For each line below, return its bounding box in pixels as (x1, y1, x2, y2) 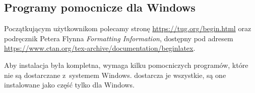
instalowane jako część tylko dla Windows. (4, 79, 135, 90)
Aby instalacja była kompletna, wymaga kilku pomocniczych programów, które (4, 59, 248, 70)
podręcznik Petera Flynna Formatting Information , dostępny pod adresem (4, 33, 233, 43)
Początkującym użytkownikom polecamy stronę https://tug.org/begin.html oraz (4, 23, 251, 34)
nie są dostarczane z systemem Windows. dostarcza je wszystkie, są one (4, 69, 226, 80)
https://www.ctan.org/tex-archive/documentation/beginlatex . (4, 43, 196, 53)
